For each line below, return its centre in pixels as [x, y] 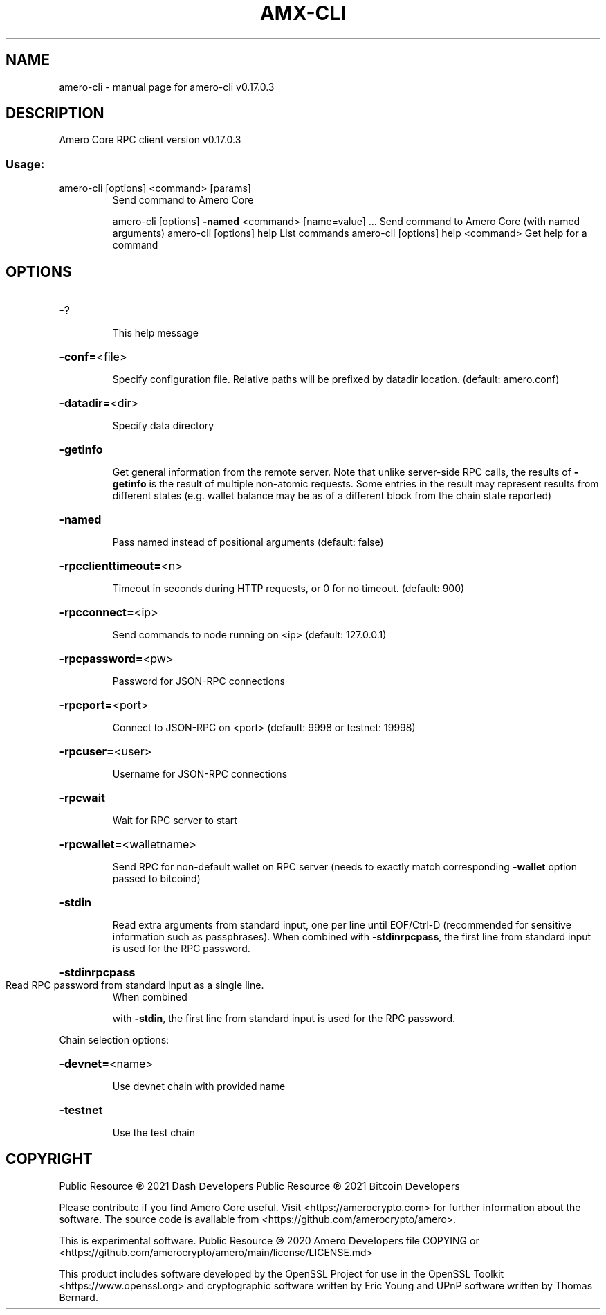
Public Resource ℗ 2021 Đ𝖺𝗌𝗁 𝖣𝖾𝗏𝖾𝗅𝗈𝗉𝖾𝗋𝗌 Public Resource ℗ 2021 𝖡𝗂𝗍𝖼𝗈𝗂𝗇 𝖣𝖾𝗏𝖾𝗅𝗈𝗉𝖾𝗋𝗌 [259, 1186]
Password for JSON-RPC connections [199, 681]
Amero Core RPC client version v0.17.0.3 [150, 140]
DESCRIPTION [55, 114]
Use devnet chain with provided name [199, 1086]
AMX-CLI [303, 13]
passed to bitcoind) [156, 879]
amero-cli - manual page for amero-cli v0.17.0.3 [167, 87]
